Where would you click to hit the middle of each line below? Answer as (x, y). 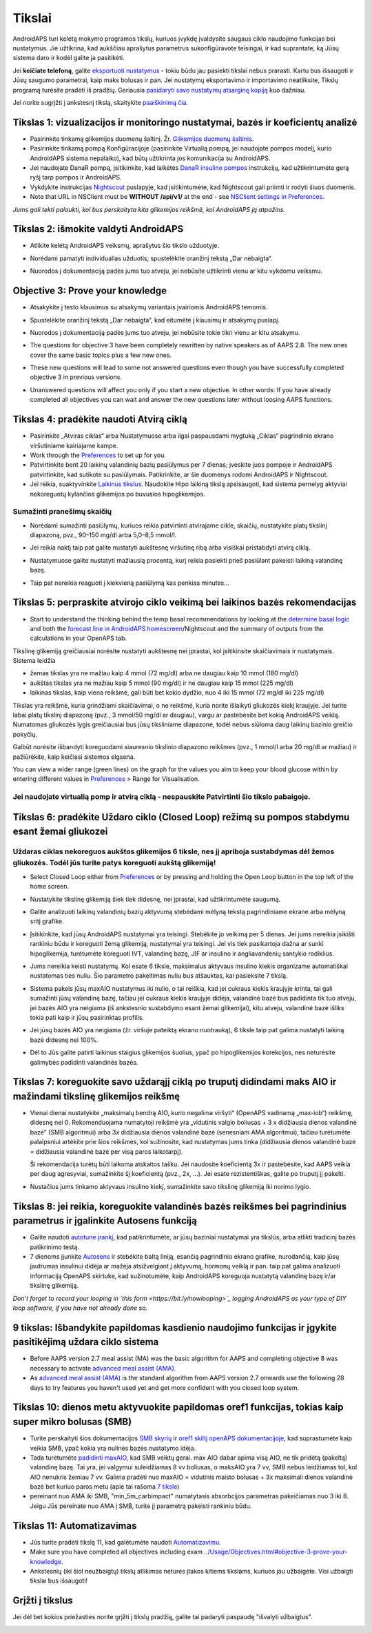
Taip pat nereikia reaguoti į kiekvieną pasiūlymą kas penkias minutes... (130, 583)
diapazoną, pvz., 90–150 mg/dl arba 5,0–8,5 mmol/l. (103, 535)
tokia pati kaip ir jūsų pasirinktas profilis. (87, 1017)
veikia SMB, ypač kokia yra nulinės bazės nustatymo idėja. (113, 1448)
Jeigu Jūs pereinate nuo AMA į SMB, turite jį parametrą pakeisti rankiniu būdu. (141, 1506)
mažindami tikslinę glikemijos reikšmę (96, 1096)
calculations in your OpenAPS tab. (79, 638)
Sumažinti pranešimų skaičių (62, 512)
